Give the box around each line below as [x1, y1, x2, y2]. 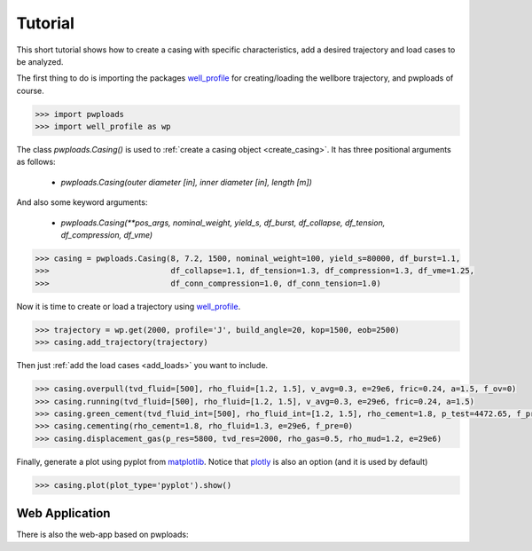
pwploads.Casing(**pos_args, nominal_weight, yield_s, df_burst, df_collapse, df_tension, [60, 217, 386, 228]
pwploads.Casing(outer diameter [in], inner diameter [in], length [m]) [60, 177, 312, 187]
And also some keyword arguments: [16, 197, 148, 208]
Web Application [16, 506, 111, 521]
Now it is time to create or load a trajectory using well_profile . [16, 301, 241, 311]
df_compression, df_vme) [60, 230, 153, 240]
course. [16, 85, 44, 96]
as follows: [16, 156, 57, 168]
